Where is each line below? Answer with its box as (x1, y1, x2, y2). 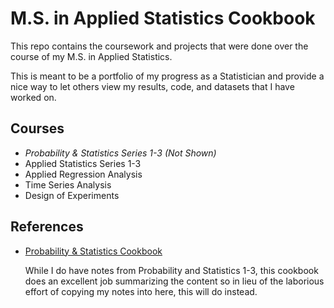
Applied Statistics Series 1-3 (24, 157, 142, 169)
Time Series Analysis (24, 178, 112, 191)
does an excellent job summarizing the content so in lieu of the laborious (24, 275, 325, 287)
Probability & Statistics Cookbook (24, 245, 163, 257)
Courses (10, 120, 65, 137)
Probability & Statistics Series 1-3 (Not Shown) (24, 147, 217, 159)
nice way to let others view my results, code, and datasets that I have (10, 80, 295, 92)
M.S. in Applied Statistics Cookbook (10, 7, 316, 30)
